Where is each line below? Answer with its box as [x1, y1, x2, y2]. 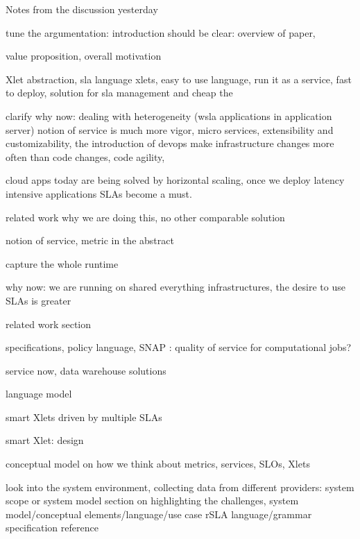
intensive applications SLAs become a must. [6, 186, 192, 200]
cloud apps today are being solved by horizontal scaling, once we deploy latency [6, 173, 345, 187]
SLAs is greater [6, 293, 71, 307]
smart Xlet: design [6, 433, 84, 447]
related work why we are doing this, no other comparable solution [6, 209, 285, 224]
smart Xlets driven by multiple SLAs [6, 409, 162, 424]
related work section [6, 316, 92, 331]
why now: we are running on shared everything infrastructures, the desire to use [6, 280, 345, 294]
